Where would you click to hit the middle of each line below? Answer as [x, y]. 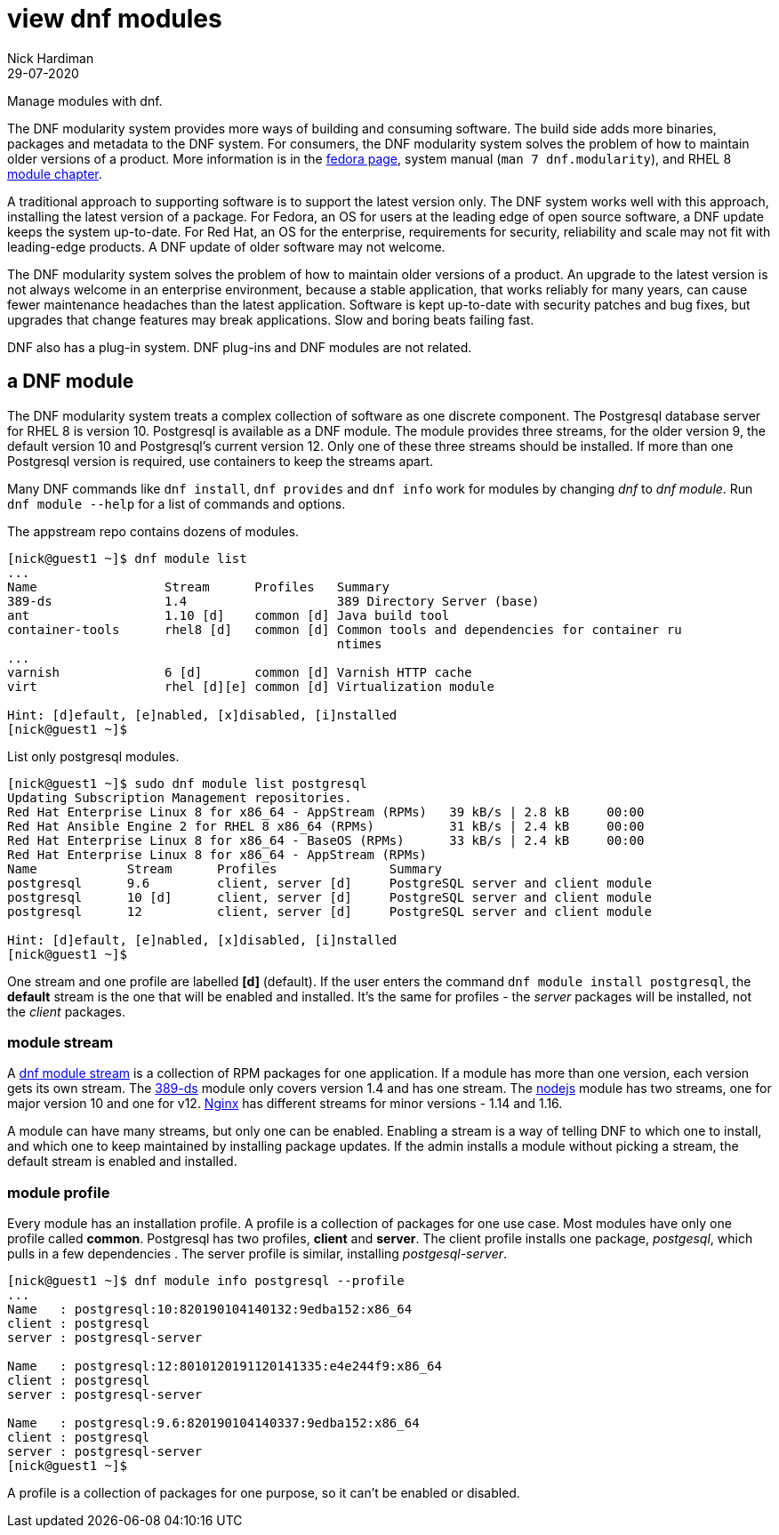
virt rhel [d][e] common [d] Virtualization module [251, 686]
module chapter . [55, 173]
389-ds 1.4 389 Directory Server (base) [273, 601]
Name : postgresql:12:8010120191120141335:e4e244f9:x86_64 [225, 1366]
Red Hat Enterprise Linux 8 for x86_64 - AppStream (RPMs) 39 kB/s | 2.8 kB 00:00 [326, 812]
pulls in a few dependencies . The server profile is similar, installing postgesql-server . [257, 1254]
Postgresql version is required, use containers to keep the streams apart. [221, 461]
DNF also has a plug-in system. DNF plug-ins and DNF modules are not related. [240, 347]
